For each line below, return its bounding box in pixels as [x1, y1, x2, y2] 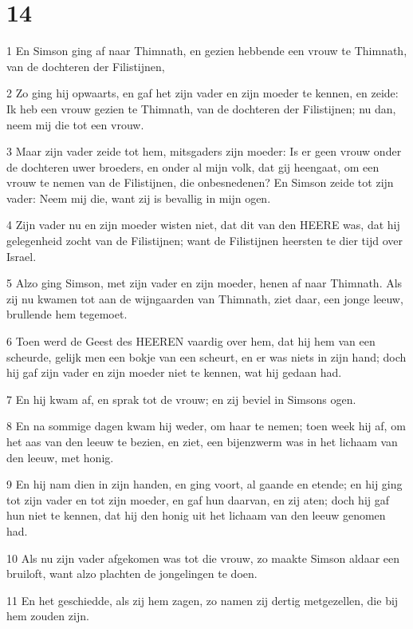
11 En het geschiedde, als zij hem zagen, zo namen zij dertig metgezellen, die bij [6, 591, 399, 608]
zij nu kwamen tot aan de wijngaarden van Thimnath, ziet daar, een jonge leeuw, [6, 290, 403, 307]
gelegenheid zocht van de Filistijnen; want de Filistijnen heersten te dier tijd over [6, 232, 403, 249]
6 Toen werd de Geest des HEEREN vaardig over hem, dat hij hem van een [6, 333, 376, 350]
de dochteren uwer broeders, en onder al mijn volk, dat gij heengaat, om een [6, 158, 380, 175]
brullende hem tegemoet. [6, 306, 128, 322]
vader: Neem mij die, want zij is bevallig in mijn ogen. [6, 189, 271, 206]
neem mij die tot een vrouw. [6, 116, 144, 133]
